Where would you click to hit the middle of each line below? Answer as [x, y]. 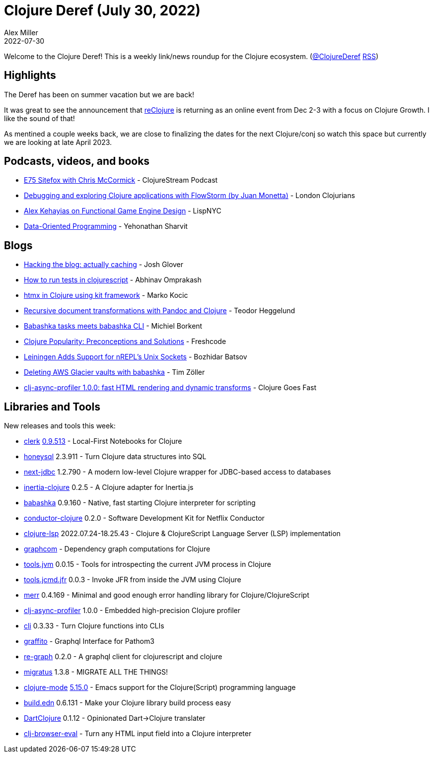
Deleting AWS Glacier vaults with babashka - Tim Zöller [114, 372]
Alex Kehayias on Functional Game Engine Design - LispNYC [123, 211]
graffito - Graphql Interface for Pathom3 [89, 641]
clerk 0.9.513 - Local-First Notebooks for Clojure [103, 441]
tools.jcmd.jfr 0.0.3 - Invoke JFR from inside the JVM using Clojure [133, 580]
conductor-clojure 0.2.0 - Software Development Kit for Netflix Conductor [144, 518]
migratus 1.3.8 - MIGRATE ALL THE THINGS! [96, 672]
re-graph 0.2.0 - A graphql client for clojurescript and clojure [123, 657]
